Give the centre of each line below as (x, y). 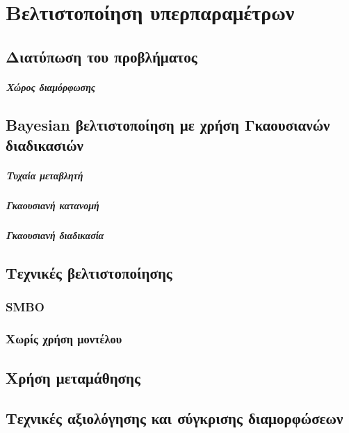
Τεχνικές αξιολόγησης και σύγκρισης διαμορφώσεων (174, 418)
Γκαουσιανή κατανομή (52, 205)
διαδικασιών (44, 145)
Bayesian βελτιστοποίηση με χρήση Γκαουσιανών (168, 124)
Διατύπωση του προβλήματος (102, 56)
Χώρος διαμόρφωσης (51, 87)
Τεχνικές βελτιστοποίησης (89, 273)
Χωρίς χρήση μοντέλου (64, 339)
